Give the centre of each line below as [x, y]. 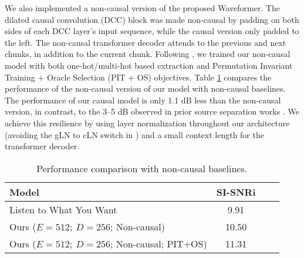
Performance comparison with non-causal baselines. [142, 168]
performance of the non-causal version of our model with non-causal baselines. [145, 88]
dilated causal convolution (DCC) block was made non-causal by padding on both [152, 19]
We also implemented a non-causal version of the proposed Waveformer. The [143, 8]
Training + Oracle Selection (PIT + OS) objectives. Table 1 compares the [138, 77]
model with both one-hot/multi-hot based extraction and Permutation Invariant [149, 65]
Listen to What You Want [63, 209]
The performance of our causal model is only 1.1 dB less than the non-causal [143, 100]
